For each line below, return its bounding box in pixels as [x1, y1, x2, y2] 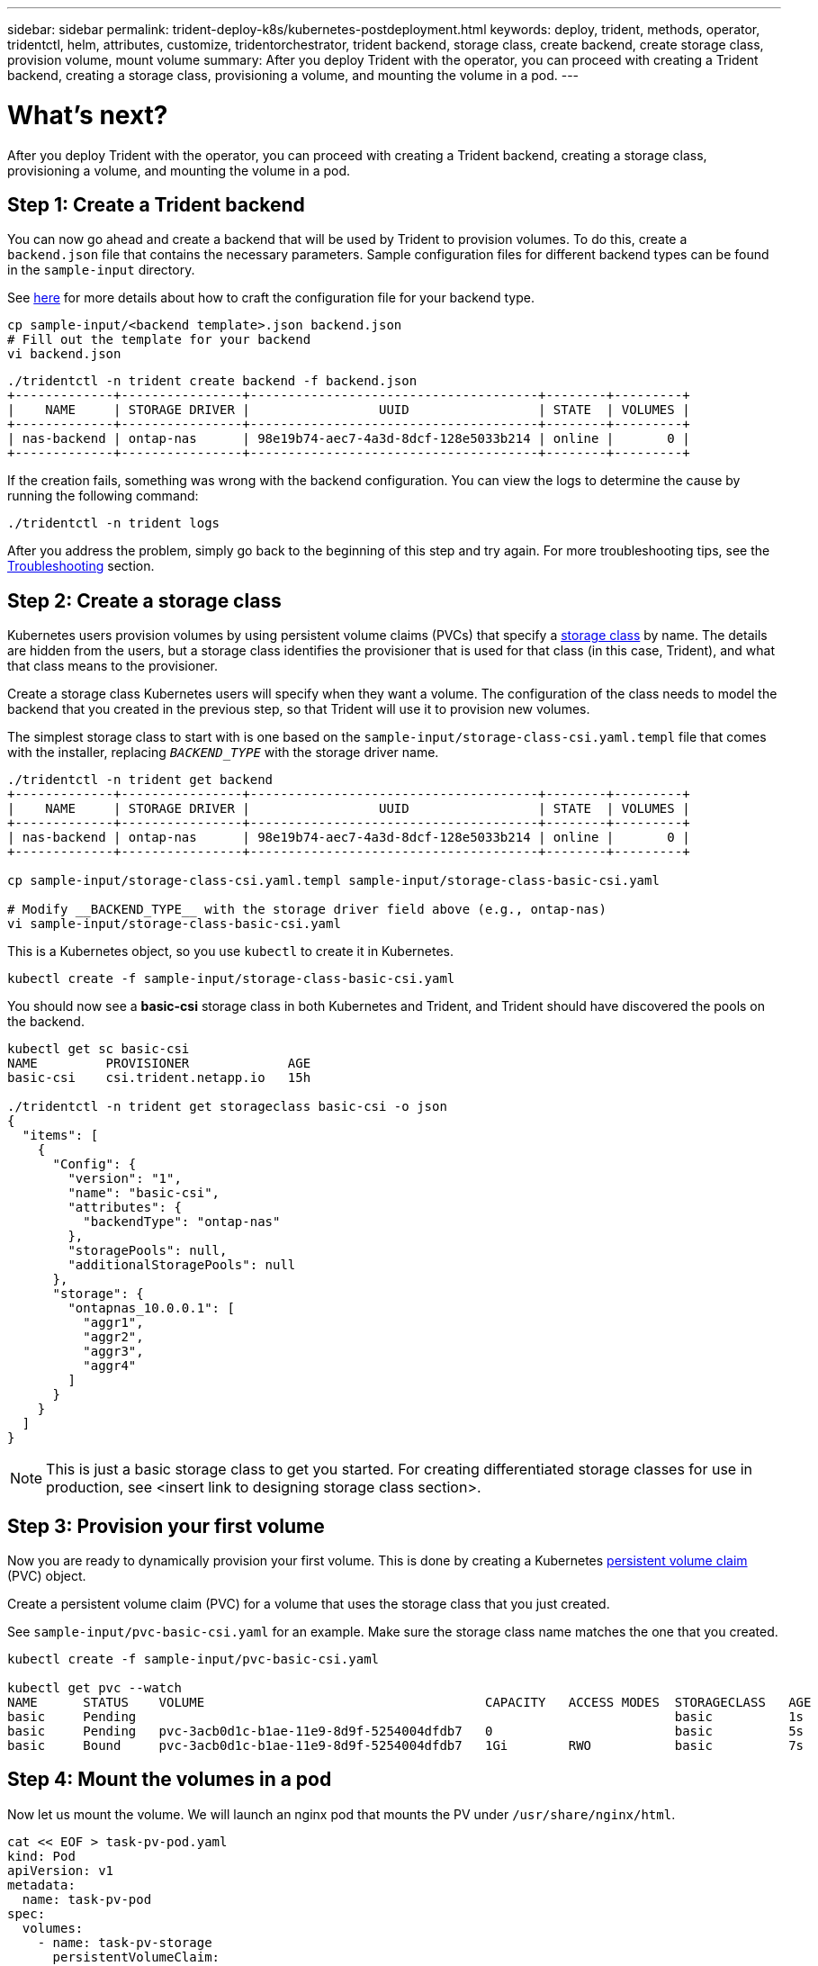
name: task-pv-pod [22, 1891, 152, 1907]
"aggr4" [83, 1358, 137, 1374]
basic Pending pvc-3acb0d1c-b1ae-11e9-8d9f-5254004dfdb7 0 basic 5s [7, 1724, 805, 1739]
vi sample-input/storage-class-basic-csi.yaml [7, 916, 341, 932]
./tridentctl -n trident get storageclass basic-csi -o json [7, 1099, 447, 1114]
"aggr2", [83, 1330, 144, 1345]
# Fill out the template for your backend [7, 332, 311, 347]
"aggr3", [83, 1344, 144, 1359]
